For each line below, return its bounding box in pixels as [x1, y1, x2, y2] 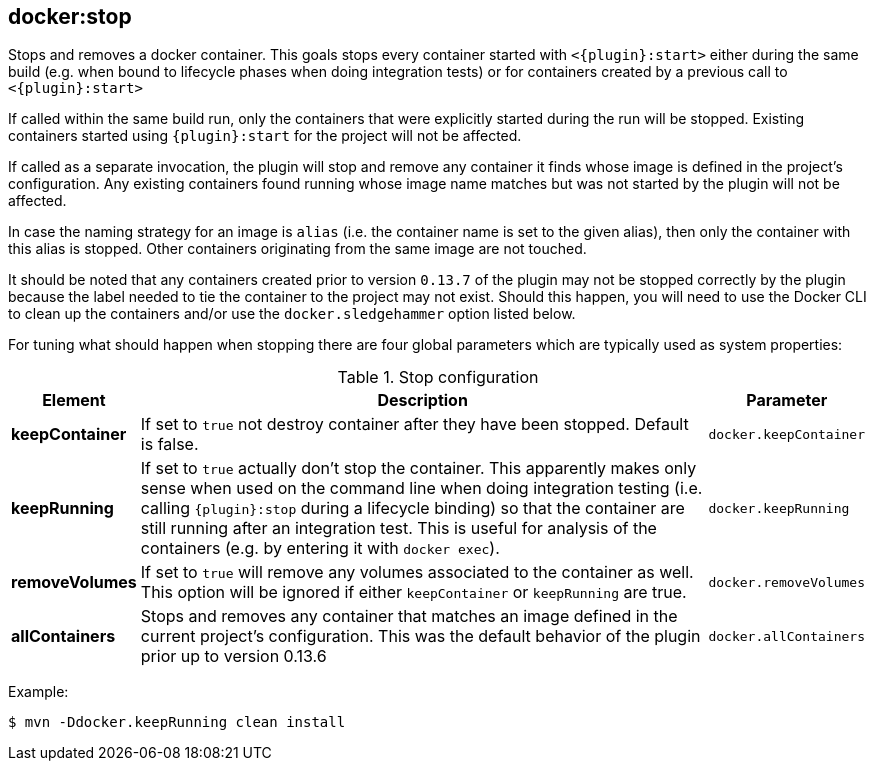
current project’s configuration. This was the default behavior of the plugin [140, 626, 701, 647]
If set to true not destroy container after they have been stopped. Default [140, 414, 689, 435]
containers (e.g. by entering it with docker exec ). [140, 538, 500, 559]
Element [42, 390, 106, 411]
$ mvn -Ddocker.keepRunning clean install [8, 714, 346, 731]
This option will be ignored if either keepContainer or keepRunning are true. [140, 582, 687, 603]
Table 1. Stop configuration [337, 367, 539, 388]
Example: [8, 683, 69, 701]
